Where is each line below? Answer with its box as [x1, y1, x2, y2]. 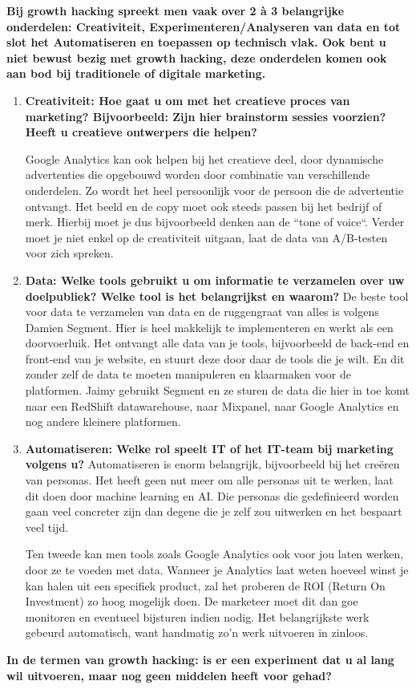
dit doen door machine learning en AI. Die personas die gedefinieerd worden [25, 487, 399, 504]
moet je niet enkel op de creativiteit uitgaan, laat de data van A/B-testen [25, 229, 388, 245]
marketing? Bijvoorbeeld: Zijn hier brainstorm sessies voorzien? [25, 107, 386, 124]
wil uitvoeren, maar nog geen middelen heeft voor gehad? [6, 667, 332, 683]
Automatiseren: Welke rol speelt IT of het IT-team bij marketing [25, 440, 394, 456]
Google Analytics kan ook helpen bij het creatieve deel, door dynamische [25, 150, 384, 167]
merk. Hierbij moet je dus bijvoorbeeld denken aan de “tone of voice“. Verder [25, 213, 405, 230]
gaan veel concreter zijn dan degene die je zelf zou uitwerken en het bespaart [25, 503, 402, 520]
